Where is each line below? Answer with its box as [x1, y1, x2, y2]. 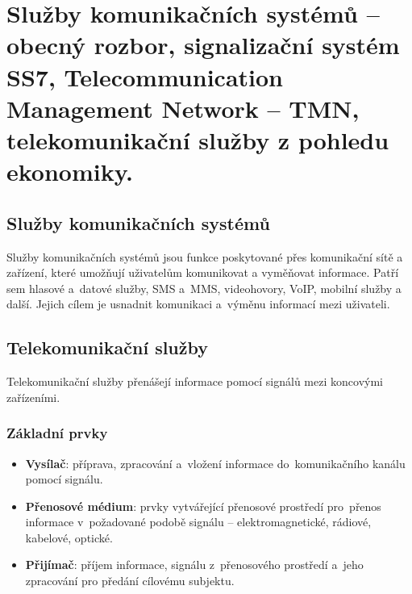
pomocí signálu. [25, 471, 103, 487]
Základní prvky [6, 423, 108, 443]
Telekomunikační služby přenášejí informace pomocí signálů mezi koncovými [6, 373, 383, 390]
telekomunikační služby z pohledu [6, 123, 389, 156]
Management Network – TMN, [6, 91, 360, 124]
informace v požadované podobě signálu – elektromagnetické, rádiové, [25, 513, 372, 530]
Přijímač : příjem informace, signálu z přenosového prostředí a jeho [25, 556, 364, 573]
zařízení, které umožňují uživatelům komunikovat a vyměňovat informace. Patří [6, 264, 399, 281]
